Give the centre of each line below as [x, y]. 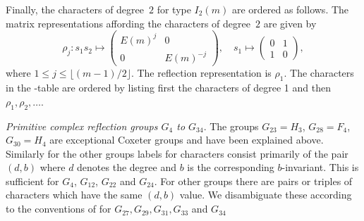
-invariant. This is [320, 167]
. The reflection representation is [201, 73]
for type [174, 9]
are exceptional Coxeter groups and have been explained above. [187, 140]
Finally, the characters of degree [75, 9]
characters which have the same [74, 195]
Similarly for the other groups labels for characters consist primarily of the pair [177, 153]
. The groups [231, 126]
